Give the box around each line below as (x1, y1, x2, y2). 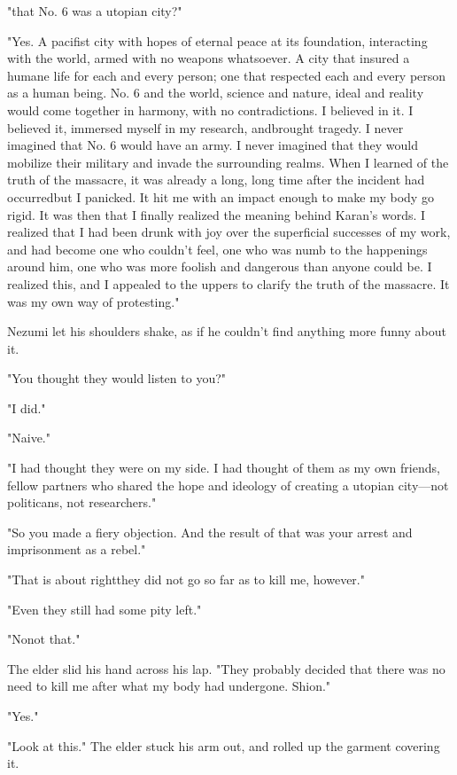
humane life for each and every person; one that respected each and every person (7, 66, 446, 84)
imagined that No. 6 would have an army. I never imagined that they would (7, 136, 419, 154)
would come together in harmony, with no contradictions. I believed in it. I (7, 100, 414, 119)
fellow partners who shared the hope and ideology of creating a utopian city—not (7, 475, 449, 494)
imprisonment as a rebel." (7, 540, 146, 559)
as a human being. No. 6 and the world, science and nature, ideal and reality (7, 83, 424, 102)
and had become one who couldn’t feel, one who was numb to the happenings (7, 239, 428, 258)
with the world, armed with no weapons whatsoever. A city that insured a (7, 49, 410, 67)
